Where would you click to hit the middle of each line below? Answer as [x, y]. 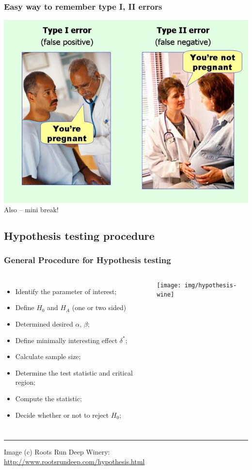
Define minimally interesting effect [66, 340]
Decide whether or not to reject [62, 415]
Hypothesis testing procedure [79, 236]
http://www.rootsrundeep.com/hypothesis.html [74, 461]
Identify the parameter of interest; [66, 291]
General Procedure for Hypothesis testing [87, 259]
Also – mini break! [31, 210]
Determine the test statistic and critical [74, 372]
